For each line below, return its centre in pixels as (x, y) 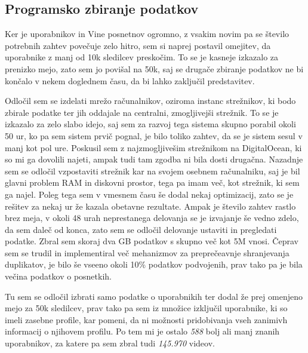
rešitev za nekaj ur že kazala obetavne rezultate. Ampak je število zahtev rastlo (150, 206)
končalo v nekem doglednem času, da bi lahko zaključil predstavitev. (130, 80)
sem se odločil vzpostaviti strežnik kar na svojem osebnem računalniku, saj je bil (153, 171)
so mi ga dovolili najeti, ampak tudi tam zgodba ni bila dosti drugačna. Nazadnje (154, 159)
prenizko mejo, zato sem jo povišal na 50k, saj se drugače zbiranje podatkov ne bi (154, 68)
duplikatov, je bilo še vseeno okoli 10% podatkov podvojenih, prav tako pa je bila (154, 264)
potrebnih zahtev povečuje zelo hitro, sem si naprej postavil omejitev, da (138, 45)
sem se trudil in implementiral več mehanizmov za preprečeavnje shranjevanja (147, 252)
